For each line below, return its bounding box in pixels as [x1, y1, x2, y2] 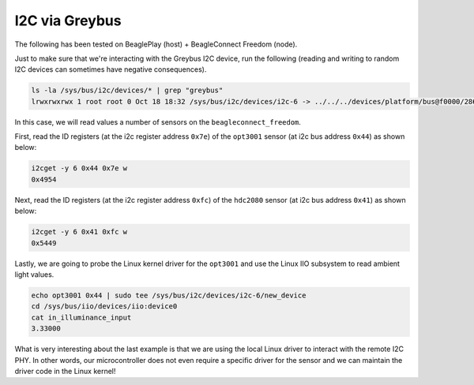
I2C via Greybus [14, 12, 122, 29]
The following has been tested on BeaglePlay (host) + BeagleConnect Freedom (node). [14, 39, 298, 49]
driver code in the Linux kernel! [14, 366, 116, 376]
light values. [14, 269, 55, 279]
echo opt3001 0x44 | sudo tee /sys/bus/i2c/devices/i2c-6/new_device [31, 290, 307, 300]
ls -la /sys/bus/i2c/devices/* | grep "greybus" [31, 86, 224, 95]
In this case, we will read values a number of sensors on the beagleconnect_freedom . [14, 117, 302, 126]
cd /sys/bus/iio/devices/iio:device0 [31, 302, 178, 311]
